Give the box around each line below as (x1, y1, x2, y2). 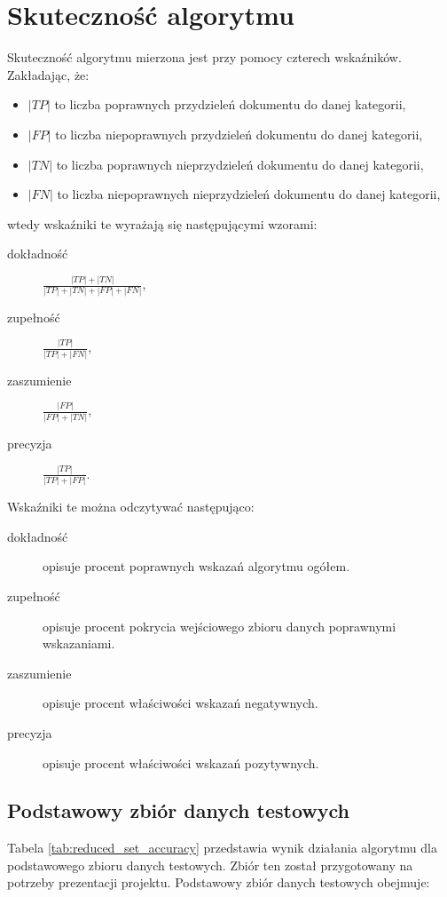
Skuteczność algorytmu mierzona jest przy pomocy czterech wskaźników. (7, 48, 402, 67)
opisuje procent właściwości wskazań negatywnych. (43, 694, 318, 712)
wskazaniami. (43, 634, 115, 653)
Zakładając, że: (7, 65, 90, 83)
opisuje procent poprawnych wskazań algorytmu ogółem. (43, 557, 350, 576)
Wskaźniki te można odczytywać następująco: (7, 497, 255, 516)
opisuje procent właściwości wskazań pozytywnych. (43, 753, 319, 772)
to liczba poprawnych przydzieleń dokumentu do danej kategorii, (54, 95, 406, 114)
